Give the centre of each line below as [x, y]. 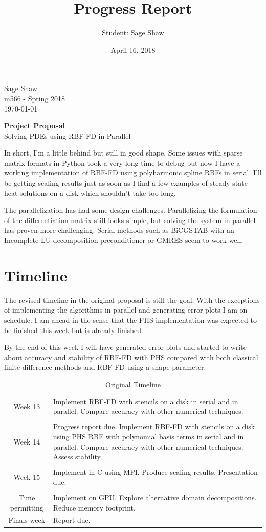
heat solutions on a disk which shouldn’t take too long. [90, 193]
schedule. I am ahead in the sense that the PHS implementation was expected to [130, 319]
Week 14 [27, 441]
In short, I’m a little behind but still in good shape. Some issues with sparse [124, 153]
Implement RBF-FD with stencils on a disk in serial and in [146, 401]
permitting [27, 507]
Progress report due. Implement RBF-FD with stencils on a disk [154, 426]
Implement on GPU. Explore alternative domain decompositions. [155, 497]
